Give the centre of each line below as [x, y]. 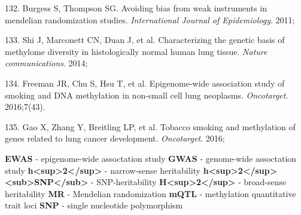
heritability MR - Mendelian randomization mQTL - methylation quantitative [150, 193]
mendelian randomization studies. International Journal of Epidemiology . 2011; [150, 19]
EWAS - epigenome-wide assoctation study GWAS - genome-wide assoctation [151, 158]
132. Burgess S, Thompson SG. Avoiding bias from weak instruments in [136, 8]
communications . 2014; [46, 63]
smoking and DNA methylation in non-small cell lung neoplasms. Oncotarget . [147, 95]
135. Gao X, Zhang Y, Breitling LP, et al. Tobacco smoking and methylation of [150, 126]
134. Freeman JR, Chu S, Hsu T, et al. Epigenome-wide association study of [145, 83]
